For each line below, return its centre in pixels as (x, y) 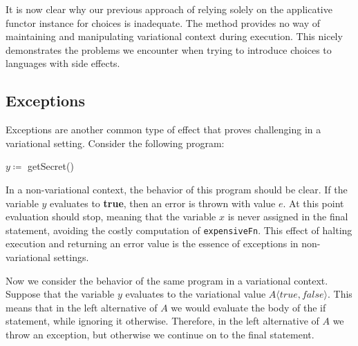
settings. (71, 257)
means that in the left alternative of (82, 307)
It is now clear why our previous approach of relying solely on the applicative (169, 9)
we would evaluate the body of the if (248, 307)
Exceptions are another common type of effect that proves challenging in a (163, 129)
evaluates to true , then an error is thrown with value (163, 203)
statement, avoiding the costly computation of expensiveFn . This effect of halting (179, 230)
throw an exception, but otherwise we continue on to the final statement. (160, 334)
